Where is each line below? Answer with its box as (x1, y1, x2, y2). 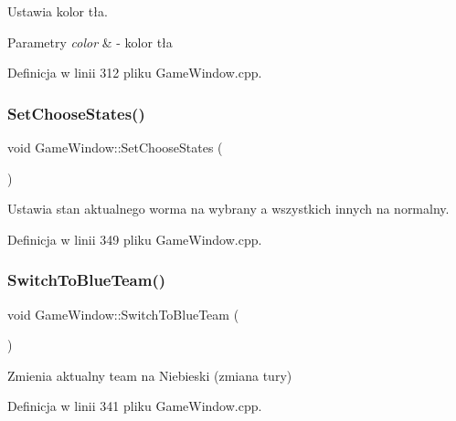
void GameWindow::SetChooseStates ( (7, 138, 223, 156)
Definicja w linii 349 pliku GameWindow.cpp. (7, 229, 262, 248)
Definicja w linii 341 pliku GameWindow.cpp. (7, 396, 262, 416)
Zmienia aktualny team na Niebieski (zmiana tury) (7, 365, 292, 384)
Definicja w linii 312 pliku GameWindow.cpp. (7, 63, 262, 82)
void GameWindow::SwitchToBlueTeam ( (7, 304, 239, 323)
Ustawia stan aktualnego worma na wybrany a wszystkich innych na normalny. (7, 199, 450, 218)
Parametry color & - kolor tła (7, 32, 173, 51)
